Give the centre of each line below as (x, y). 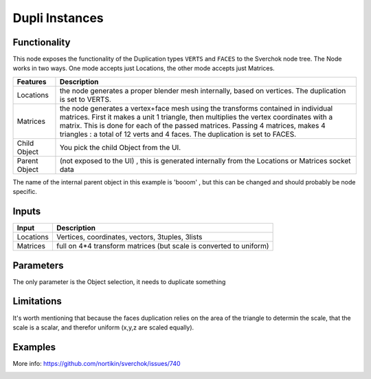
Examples (34, 347)
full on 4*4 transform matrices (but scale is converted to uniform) (162, 246)
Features (32, 81)
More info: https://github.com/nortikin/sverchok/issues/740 (97, 363)
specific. (25, 192)
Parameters (38, 265)
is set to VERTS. (85, 99)
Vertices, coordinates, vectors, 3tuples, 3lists (129, 237)
